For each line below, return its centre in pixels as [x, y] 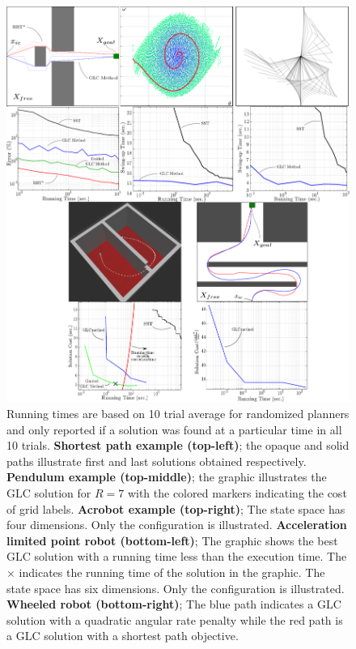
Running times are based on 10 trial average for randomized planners [178, 413]
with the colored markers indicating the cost [237, 492]
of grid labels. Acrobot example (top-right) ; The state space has [176, 508]
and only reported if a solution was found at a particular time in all [174, 429]
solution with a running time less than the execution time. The [191, 556]
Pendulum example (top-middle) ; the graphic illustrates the [167, 477]
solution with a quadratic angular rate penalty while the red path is [175, 619]
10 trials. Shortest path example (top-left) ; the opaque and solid [178, 445]
